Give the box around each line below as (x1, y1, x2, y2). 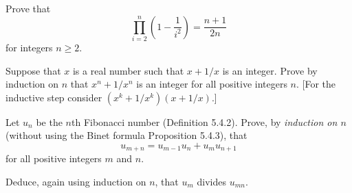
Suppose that (5, 63, 61, 77)
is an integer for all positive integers (136, 77, 287, 91)
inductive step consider (5, 90, 102, 104)
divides (197, 174, 226, 188)
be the (36, 114, 63, 129)
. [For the (296, 77, 336, 91)
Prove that (5, 1, 51, 15)
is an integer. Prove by (222, 63, 318, 77)
